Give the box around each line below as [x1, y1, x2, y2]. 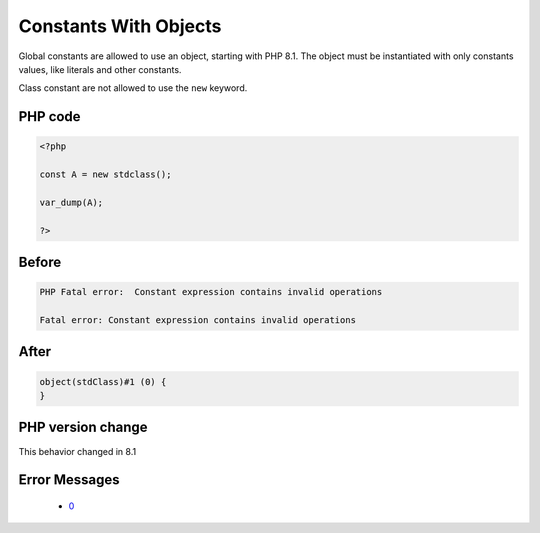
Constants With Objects [18, 15, 222, 37]
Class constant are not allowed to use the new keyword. [18, 82, 248, 94]
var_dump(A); [39, 196, 104, 208]
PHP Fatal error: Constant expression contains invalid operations [39, 286, 383, 298]
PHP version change [18, 419, 149, 436]
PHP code [18, 108, 81, 125]
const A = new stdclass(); [39, 169, 172, 180]
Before [18, 254, 62, 271]
